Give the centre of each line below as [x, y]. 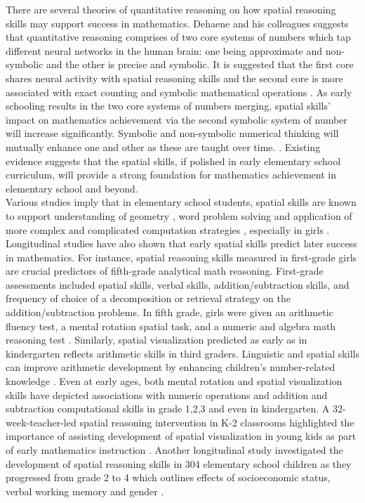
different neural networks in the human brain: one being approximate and [164, 50]
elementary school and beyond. [72, 188]
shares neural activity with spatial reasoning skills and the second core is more [174, 78]
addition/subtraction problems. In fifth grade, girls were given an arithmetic [170, 312]
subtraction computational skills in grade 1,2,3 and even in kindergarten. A [168, 409]
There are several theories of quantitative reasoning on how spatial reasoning [171, 9]
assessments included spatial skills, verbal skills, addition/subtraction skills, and [178, 284]
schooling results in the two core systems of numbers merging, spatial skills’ [168, 106]
